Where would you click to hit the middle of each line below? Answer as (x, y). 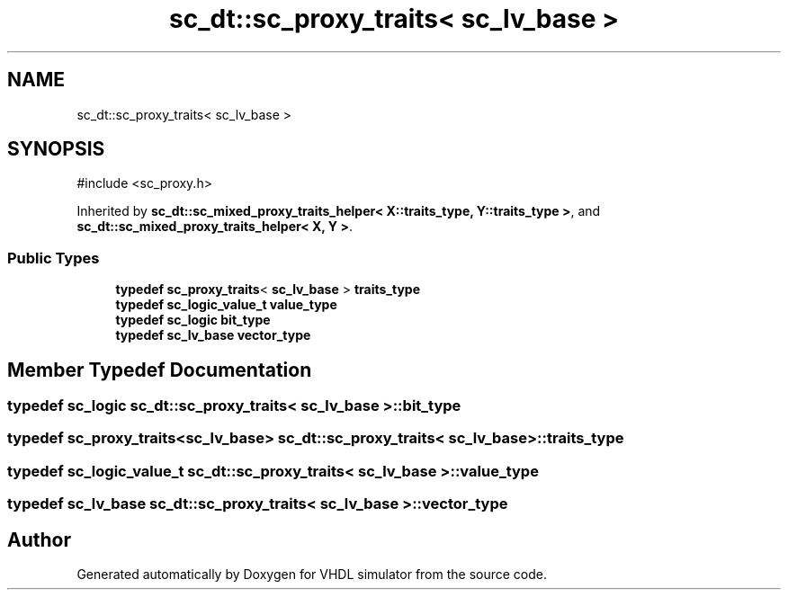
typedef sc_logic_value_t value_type (226, 305)
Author (39, 539)
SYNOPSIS (56, 149)
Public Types (54, 258)
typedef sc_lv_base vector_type (213, 335)
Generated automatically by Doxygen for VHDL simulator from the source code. (312, 574)
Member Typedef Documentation (160, 370)
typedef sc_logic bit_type (193, 320)
